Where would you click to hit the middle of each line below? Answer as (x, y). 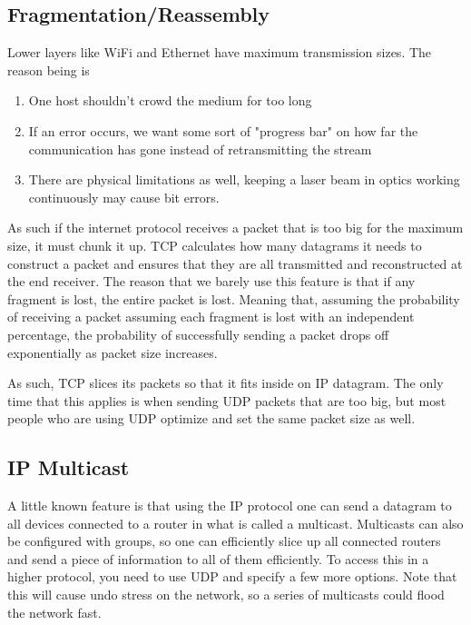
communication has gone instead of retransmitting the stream (200, 149)
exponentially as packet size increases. (113, 352)
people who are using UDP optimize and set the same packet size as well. (211, 418)
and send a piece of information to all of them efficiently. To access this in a (218, 558)
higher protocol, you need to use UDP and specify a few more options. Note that (232, 576)
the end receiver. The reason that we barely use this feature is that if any (211, 281)
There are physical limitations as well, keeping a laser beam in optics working (244, 179)
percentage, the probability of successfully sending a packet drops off (198, 334)
